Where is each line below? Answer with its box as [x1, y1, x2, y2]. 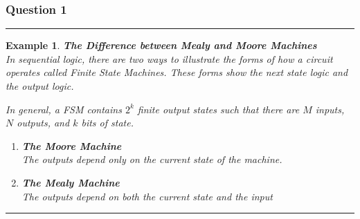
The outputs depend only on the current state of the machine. [21, 152, 282, 166]
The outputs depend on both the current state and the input [21, 189, 273, 203]
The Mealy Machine [21, 175, 120, 189]
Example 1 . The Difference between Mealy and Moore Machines [6, 38, 317, 53]
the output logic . [6, 79, 74, 93]
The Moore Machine [21, 138, 122, 153]
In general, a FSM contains [6, 102, 122, 116]
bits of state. [81, 115, 134, 130]
